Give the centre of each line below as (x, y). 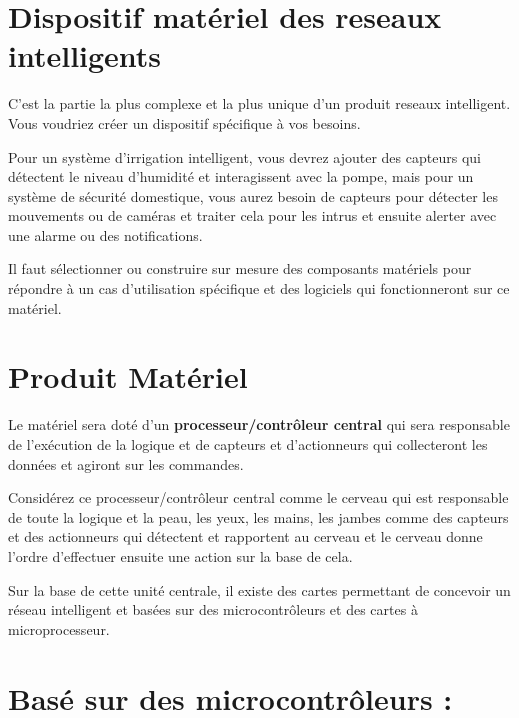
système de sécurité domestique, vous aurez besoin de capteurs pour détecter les (253, 195)
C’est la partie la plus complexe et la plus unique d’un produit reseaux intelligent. (259, 103)
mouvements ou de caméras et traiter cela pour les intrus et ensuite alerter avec (252, 215)
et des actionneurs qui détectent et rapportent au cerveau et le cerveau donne (245, 536)
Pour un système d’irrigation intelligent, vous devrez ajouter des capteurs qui (244, 156)
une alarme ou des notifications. (105, 234)
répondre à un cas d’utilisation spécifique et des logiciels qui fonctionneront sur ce (259, 288)
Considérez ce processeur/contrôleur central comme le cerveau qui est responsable (258, 497)
